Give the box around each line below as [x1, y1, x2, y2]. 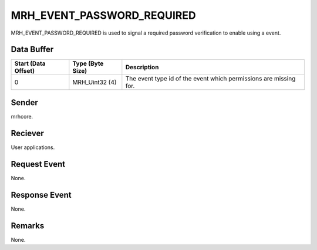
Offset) [14, 67, 35, 75]
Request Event [11, 159, 66, 169]
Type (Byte [72, 59, 104, 67]
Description [125, 63, 159, 72]
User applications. [11, 144, 55, 151]
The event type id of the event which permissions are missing [125, 75, 296, 83]
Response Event [11, 190, 72, 200]
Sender [11, 97, 38, 107]
